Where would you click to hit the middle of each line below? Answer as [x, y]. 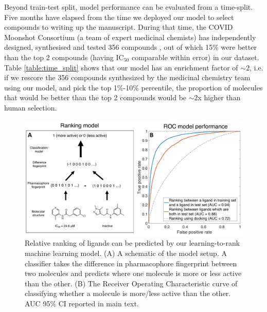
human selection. [31, 107]
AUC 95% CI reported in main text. [82, 303]
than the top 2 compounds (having [59, 57]
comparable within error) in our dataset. [195, 57]
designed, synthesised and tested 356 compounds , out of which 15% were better [130, 47]
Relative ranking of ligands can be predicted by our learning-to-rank [132, 243]
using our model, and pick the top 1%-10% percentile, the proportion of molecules [133, 87]
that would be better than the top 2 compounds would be [95, 97]
